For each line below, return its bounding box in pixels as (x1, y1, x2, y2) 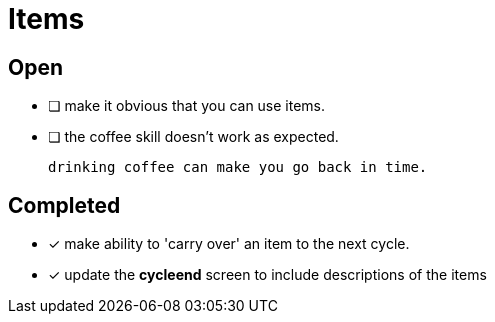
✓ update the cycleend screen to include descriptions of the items (48, 266, 487, 284)
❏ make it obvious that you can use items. (48, 97, 326, 115)
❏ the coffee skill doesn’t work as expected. (48, 128, 339, 146)
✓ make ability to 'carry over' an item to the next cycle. (48, 235, 410, 253)
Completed (8, 192, 121, 218)
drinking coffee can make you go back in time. (48, 159, 428, 176)
